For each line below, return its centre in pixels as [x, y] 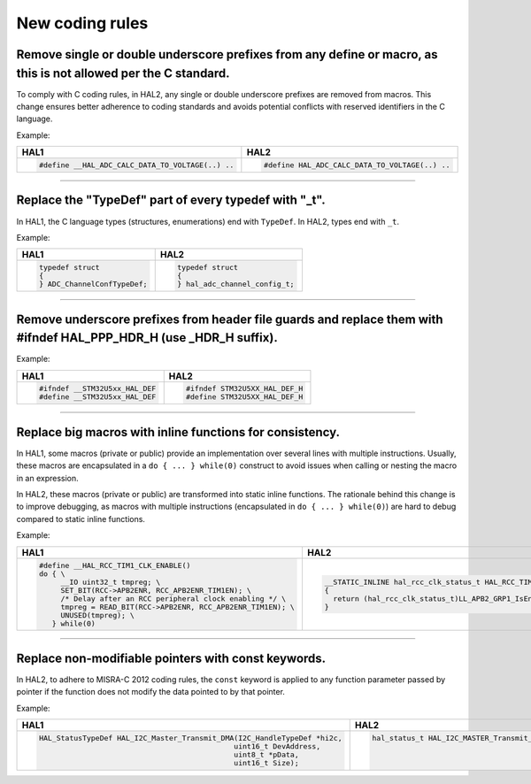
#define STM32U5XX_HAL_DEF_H [245, 397]
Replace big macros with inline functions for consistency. [178, 432]
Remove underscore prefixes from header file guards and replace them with [230, 319]
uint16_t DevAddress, [277, 746]
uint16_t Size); [266, 762]
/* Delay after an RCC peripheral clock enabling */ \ [173, 599]
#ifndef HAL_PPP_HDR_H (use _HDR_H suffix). [147, 338]
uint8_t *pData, [266, 754]
